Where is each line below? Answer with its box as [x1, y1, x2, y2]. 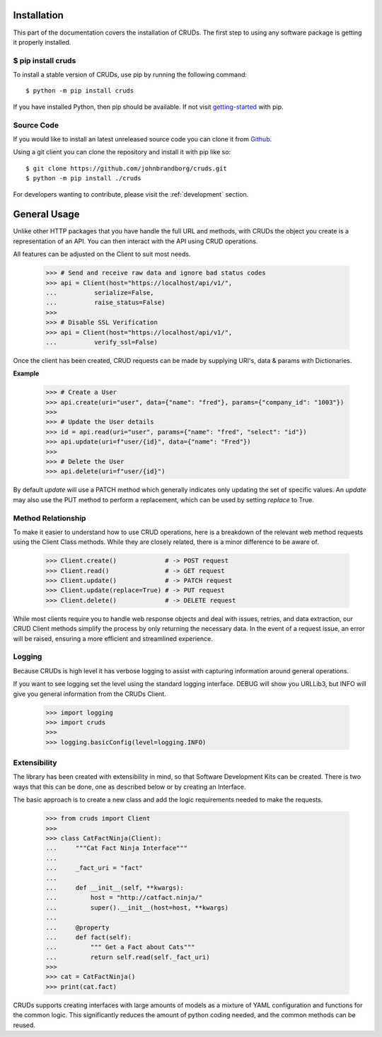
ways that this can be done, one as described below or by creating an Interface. [13, 782, 247, 791]
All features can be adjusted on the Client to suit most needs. [13, 250, 191, 258]
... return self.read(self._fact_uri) [45, 953, 210, 961]
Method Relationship [13, 513, 86, 523]
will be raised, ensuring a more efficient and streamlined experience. [13, 634, 214, 643]
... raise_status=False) [45, 299, 166, 307]
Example [13, 369, 40, 378]
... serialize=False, [45, 289, 155, 296]
